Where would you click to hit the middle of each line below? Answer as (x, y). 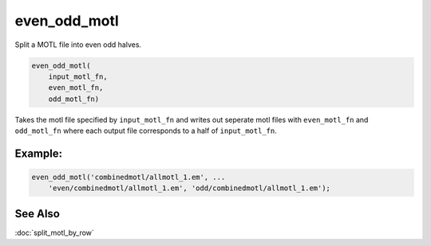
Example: (39, 153)
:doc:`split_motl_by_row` (55, 232)
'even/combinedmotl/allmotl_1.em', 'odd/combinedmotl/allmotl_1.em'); (190, 188)
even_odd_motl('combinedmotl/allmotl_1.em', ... (129, 178)
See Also (37, 214)
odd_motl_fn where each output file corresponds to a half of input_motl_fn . (146, 131)
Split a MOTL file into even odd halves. (78, 45)
